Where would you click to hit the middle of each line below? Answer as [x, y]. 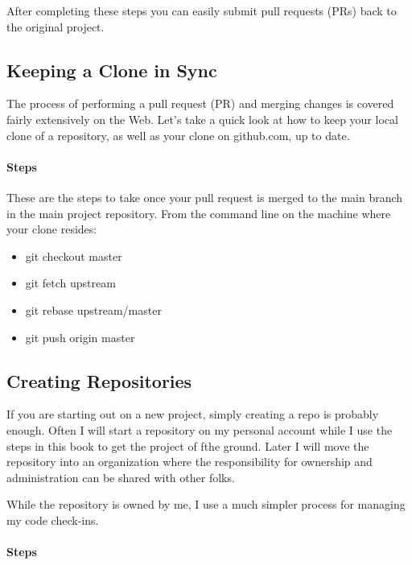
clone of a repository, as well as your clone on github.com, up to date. [178, 135]
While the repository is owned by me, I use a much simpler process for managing [206, 504]
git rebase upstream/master [93, 309]
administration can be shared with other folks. [121, 477]
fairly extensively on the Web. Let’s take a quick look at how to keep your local [202, 119]
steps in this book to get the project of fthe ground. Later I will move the [188, 445]
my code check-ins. [53, 520]
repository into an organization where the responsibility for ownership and [190, 462]
